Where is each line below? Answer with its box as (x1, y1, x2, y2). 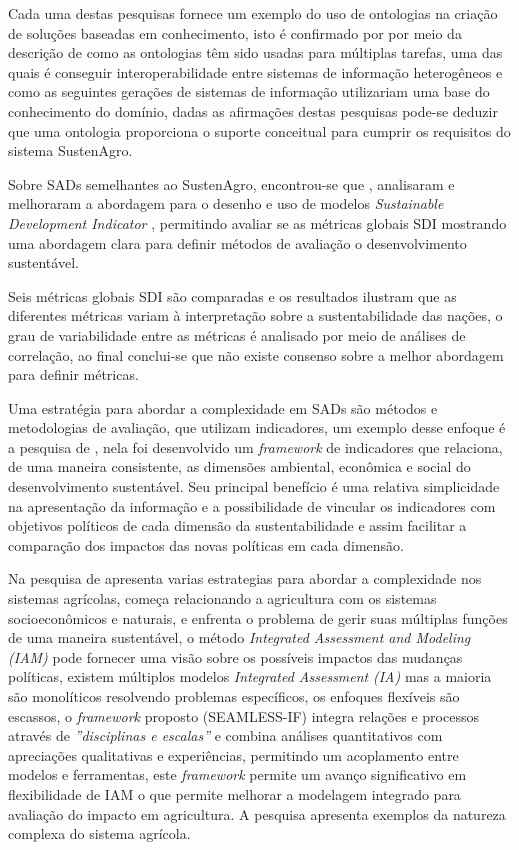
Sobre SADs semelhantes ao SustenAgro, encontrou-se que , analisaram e (8, 173, 455, 194)
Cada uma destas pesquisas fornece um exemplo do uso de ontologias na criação (8, 3, 498, 23)
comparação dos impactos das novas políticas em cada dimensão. (8, 534, 404, 555)
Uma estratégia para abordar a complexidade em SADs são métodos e (8, 397, 438, 418)
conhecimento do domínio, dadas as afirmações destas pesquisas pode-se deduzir (8, 100, 498, 121)
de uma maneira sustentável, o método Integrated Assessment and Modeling (8, 627, 471, 648)
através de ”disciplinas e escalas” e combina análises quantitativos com (8, 725, 443, 746)
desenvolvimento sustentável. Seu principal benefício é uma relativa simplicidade (8, 476, 500, 497)
